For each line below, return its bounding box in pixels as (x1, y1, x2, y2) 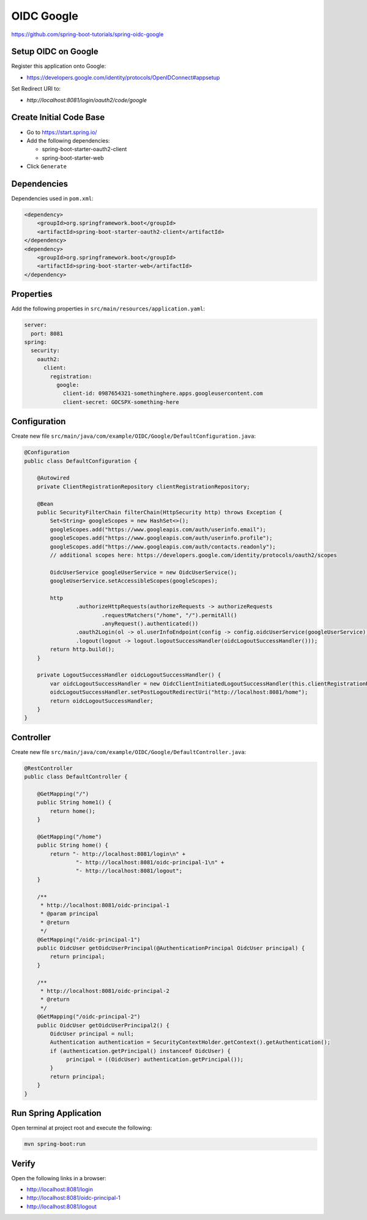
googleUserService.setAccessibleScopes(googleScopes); (50, 577, 218, 585)
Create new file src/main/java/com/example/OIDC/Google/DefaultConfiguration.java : (11, 432, 256, 440)
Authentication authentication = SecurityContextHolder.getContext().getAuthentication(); (50, 1039, 331, 1046)
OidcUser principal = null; (50, 1030, 135, 1037)
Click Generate (26, 163, 67, 170)
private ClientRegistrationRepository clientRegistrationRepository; (37, 483, 250, 490)
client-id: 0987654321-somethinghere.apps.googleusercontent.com (62, 390, 263, 397)
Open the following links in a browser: (11, 1174, 106, 1181)
